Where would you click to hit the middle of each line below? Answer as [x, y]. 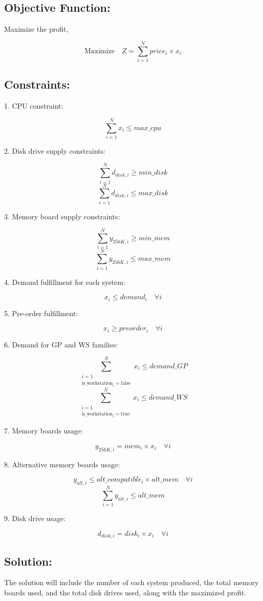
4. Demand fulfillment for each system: [65, 282]
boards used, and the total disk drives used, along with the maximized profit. [125, 592]
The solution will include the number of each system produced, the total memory [131, 582]
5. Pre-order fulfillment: [41, 313]
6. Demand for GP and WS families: [61, 344]
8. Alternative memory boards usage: [62, 464]
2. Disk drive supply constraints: [55, 150]
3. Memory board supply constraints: [62, 216]
